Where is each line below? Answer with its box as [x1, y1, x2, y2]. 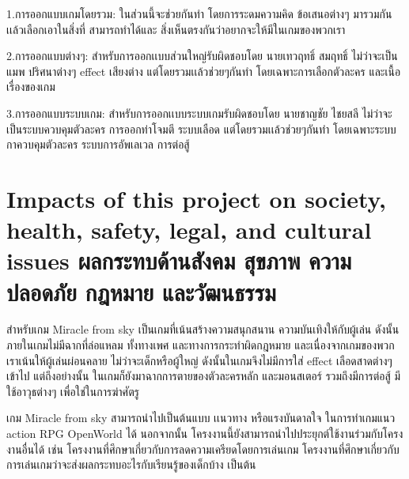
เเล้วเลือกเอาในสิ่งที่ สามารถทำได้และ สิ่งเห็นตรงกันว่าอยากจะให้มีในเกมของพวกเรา [6, 21, 346, 37]
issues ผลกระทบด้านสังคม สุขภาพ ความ [6, 244, 352, 277]
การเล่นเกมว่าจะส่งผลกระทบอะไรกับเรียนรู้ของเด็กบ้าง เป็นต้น [6, 456, 256, 473]
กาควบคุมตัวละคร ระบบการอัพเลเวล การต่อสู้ [6, 136, 190, 153]
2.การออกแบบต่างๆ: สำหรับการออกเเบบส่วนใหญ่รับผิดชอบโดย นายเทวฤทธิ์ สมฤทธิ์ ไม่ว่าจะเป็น [6, 47, 398, 64]
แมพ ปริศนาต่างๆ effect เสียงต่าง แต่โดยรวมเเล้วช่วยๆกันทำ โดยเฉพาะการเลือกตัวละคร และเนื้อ [6, 62, 401, 79]
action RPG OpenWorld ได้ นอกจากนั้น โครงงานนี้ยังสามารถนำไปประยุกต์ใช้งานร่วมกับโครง [6, 425, 403, 441]
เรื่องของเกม [6, 78, 55, 95]
